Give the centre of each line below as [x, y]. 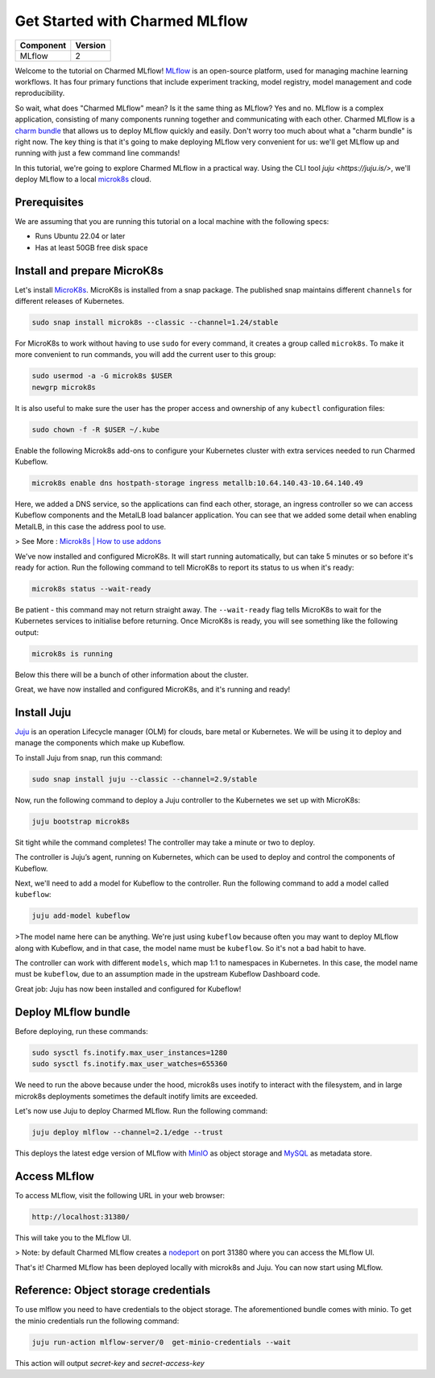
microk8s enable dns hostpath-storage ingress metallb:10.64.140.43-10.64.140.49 [198, 483]
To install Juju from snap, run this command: [89, 757]
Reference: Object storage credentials [113, 1291]
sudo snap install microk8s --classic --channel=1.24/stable [155, 323]
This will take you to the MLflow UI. [73, 1238]
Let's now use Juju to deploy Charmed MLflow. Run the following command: [141, 1110]
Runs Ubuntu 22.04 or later [80, 236]
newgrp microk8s [64, 387]
